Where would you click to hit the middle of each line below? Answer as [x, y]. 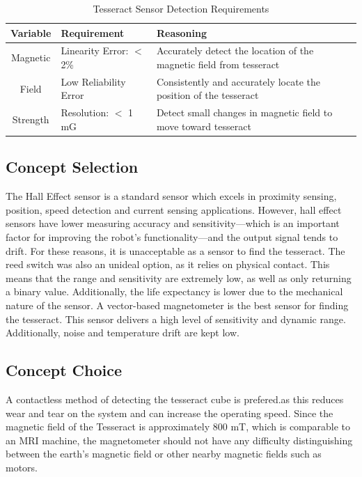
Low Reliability [93, 81]
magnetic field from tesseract [218, 64]
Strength [31, 119]
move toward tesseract [204, 126]
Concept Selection [72, 167]
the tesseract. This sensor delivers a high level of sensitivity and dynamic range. [176, 319]
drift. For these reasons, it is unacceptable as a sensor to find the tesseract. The [175, 250]
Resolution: [85, 112]
